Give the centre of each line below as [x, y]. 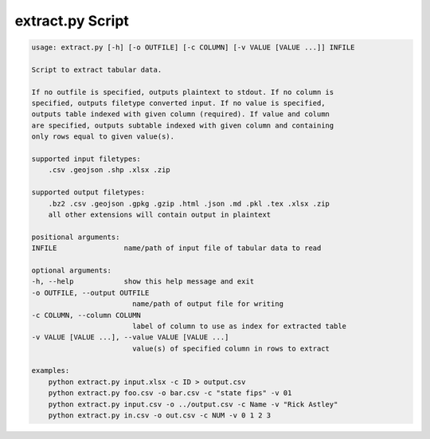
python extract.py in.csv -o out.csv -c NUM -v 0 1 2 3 [160, 415]
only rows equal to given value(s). [103, 137]
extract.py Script [72, 21]
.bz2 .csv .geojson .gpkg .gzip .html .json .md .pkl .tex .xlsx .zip [189, 204]
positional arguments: [76, 237]
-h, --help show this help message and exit [143, 282]
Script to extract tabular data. [97, 69]
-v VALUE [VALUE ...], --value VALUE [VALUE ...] [130, 337]
